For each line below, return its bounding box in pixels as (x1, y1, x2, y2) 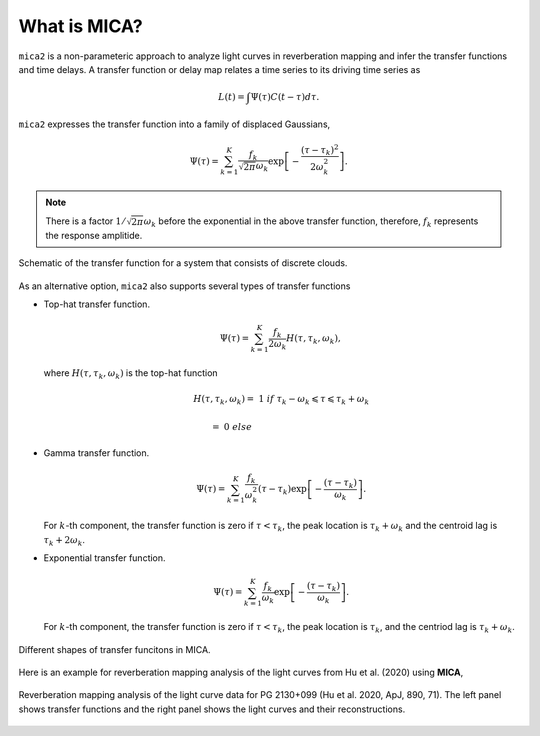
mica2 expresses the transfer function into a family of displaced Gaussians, (18, 118, 331, 130)
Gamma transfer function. (43, 447, 150, 459)
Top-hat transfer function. (43, 298, 150, 310)
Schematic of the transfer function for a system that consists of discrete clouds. (18, 257, 348, 269)
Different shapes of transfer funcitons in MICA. (18, 643, 211, 655)
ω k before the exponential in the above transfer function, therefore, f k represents (143, 215, 479, 229)
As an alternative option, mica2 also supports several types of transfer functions (18, 280, 351, 292)
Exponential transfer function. (43, 552, 166, 564)
